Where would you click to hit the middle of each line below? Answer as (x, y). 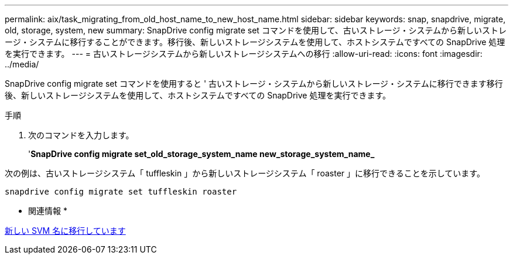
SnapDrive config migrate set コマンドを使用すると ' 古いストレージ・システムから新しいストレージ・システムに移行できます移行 (254, 84)
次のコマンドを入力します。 (81, 135)
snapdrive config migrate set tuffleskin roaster (121, 192)
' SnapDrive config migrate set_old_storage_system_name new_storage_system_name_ (201, 154)
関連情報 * (48, 211)
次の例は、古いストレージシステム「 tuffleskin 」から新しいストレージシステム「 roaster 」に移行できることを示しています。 (245, 173)
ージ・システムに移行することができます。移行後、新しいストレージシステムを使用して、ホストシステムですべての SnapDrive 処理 (255, 42)
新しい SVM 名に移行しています (65, 231)
